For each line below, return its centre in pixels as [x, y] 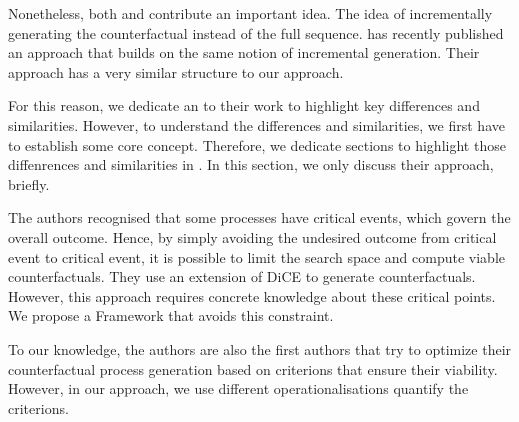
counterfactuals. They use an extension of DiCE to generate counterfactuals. [242, 276]
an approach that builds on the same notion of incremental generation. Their [244, 52]
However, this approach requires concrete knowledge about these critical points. [252, 295]
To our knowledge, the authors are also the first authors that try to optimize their [260, 348]
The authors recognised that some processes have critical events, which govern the [259, 217]
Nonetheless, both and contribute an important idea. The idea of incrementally [250, 13]
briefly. [29, 183]
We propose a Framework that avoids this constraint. [171, 315]
